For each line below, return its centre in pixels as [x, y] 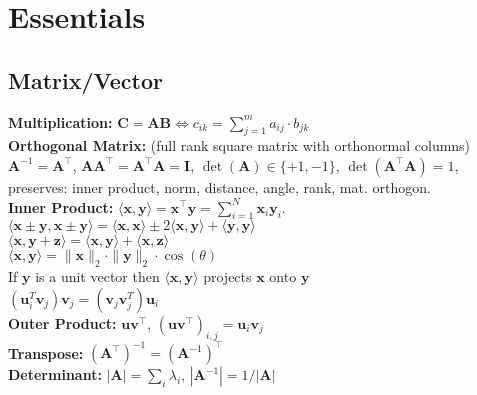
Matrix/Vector [85, 79]
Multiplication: [60, 121]
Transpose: [46, 352]
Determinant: [55, 374]
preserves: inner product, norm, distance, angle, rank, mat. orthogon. [219, 186]
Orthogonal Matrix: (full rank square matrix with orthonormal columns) [239, 145]
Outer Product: [62, 322]
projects [227, 276]
